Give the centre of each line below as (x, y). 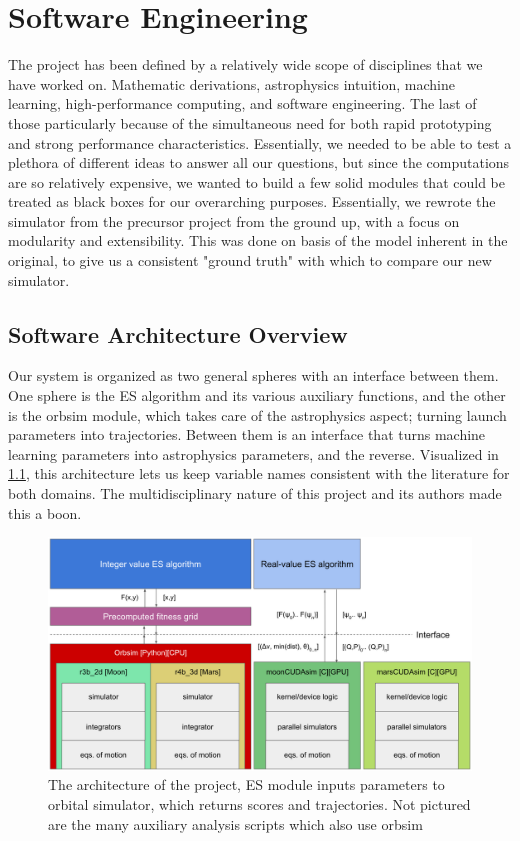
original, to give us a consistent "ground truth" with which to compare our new (250, 260)
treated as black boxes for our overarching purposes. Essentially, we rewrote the (252, 201)
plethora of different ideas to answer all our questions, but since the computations (259, 162)
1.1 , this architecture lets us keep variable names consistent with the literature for (259, 473)
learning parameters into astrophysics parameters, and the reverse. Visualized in (253, 453)
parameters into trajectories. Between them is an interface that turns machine (247, 434)
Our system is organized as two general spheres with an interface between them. (253, 375)
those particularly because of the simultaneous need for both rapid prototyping (250, 122)
